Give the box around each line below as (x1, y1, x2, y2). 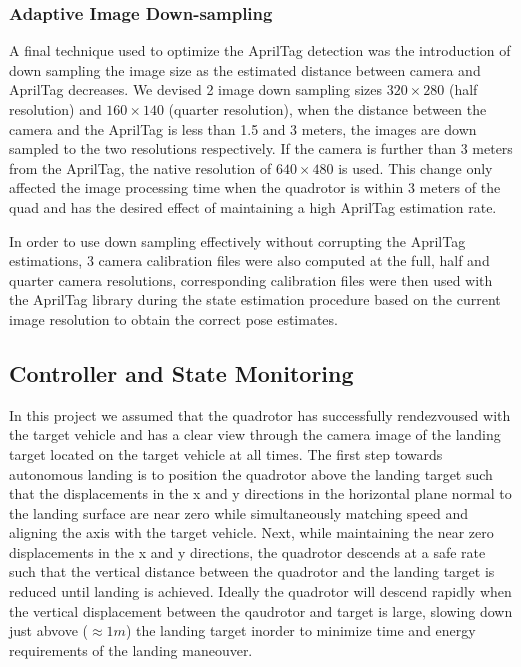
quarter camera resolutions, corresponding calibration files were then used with (9, 269, 493, 290)
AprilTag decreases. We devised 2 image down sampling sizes (9, 79, 383, 100)
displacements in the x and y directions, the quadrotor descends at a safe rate (9, 541, 486, 562)
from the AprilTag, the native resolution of (9, 157, 272, 178)
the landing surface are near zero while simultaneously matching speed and (9, 502, 468, 523)
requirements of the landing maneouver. (9, 639, 253, 660)
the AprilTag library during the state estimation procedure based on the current (9, 289, 501, 310)
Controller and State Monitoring (9, 357, 354, 388)
